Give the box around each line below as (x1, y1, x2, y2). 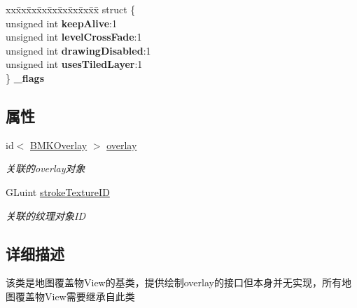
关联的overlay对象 (6, 161, 85, 176)
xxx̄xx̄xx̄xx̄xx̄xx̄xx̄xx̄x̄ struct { (6, 2, 136, 16)
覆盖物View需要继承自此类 (15, 288, 135, 303)
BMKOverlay (30, 137, 87, 152)
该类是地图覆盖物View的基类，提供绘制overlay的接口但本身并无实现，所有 (6, 275, 342, 290)
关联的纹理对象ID (6, 208, 85, 223)
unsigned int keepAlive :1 (6, 15, 118, 30)
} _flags (6, 70, 45, 85)
